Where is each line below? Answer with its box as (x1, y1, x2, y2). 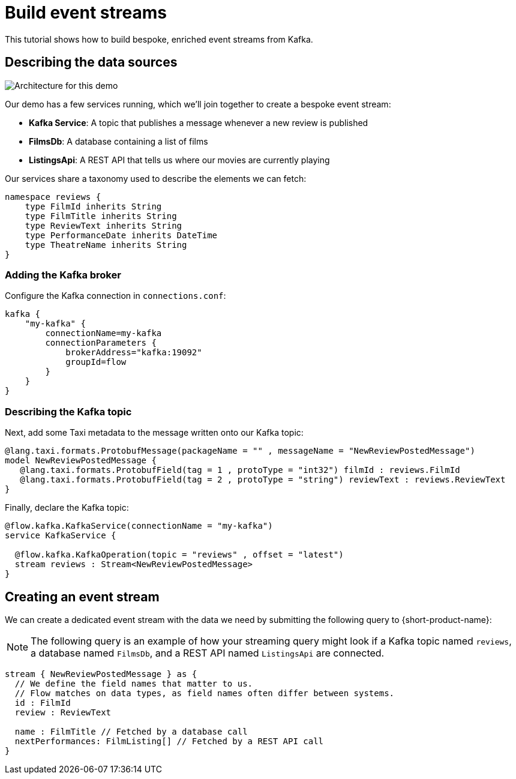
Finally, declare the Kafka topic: (5, 502, 129, 513)
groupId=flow (65, 357, 127, 367)
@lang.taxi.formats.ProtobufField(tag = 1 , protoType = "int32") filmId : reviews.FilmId (20, 465, 460, 475)
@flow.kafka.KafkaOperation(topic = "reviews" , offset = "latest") (14, 550, 344, 560)
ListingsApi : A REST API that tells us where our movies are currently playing (29, 154, 330, 165)
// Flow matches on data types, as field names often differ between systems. (14, 688, 395, 698)
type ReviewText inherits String (25, 220, 182, 230)
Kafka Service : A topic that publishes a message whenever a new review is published (29, 117, 368, 128)
